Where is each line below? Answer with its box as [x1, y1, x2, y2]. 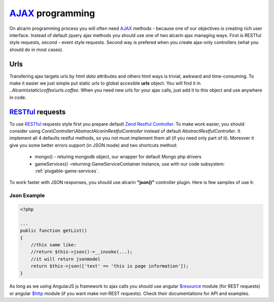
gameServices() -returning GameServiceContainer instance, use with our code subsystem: [35, 161, 225, 167]
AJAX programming [9, 8, 95, 19]
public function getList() [20, 228, 87, 234]
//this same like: [30, 242, 77, 248]
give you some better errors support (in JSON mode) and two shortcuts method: [9, 142, 178, 148]
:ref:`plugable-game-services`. [35, 168, 99, 174]
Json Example [9, 192, 45, 199]
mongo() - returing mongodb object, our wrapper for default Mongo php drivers [35, 154, 201, 160]
